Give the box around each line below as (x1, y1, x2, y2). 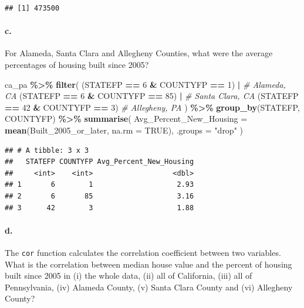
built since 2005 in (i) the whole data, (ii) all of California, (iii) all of (5, 269, 252, 282)
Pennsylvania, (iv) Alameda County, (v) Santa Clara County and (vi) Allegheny (5, 280, 293, 293)
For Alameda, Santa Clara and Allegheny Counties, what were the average (5, 47, 273, 59)
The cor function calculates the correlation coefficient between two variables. (5, 246, 281, 258)
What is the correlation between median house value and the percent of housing (5, 258, 292, 270)
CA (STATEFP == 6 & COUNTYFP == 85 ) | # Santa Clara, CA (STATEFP (5, 90, 299, 102)
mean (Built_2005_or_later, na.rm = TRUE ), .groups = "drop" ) (5, 124, 243, 136)
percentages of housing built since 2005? (5, 58, 149, 70)
